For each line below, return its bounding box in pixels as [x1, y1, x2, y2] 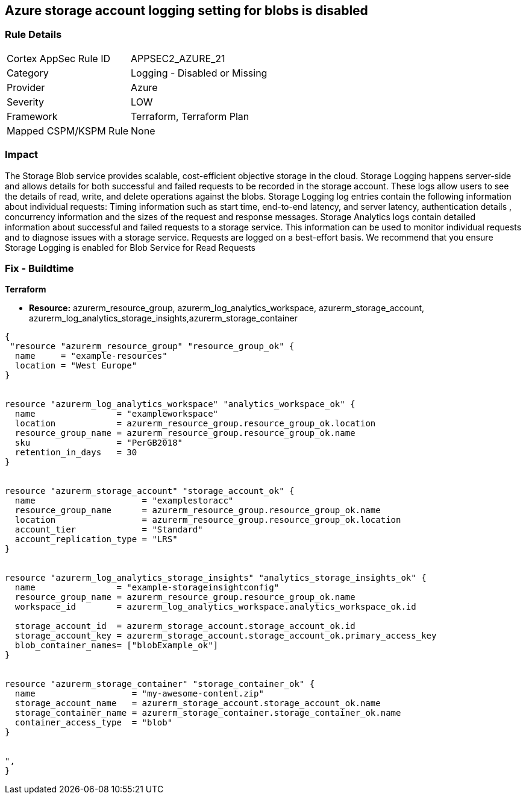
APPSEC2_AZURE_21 [131, 52, 225, 65]
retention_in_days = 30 [14, 447, 137, 458]
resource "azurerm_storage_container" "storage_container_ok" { [5, 679, 315, 689]
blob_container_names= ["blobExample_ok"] [14, 640, 219, 651]
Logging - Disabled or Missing [131, 66, 268, 79]
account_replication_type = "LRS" [14, 534, 178, 545]
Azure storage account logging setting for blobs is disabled [5, 3, 368, 18]
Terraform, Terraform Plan [131, 110, 249, 122]
